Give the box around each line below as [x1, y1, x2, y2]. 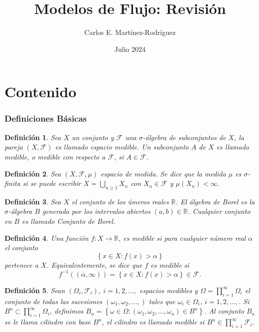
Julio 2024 [114, 43, 146, 54]
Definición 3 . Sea [4, 196, 61, 206]
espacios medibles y [139, 285, 198, 295]
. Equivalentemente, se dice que [46, 259, 142, 270]
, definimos [50, 306, 84, 316]
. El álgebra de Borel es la [175, 196, 255, 206]
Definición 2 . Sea [4, 168, 61, 178]
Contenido [4, 81, 77, 102]
